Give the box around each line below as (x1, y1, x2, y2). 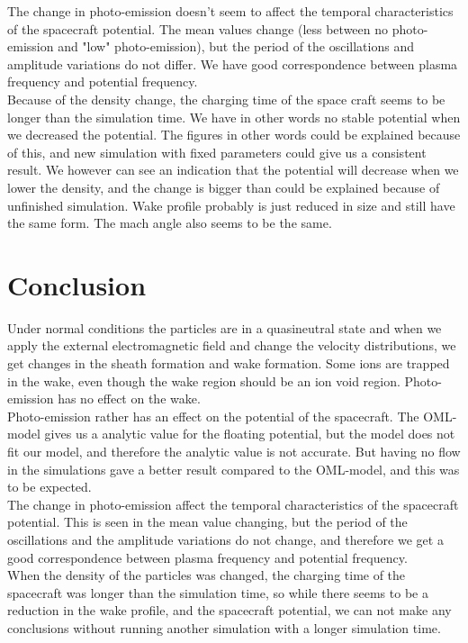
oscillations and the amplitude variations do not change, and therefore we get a (7, 530, 444, 548)
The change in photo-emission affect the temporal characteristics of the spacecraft (7, 494, 459, 513)
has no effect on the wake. (58, 389, 201, 408)
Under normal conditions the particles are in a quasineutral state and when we (7, 318, 442, 337)
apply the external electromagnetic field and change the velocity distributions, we (7, 336, 456, 355)
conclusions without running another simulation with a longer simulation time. (7, 618, 441, 637)
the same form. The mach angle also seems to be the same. (7, 213, 332, 232)
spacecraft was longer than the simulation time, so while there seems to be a (7, 583, 428, 602)
